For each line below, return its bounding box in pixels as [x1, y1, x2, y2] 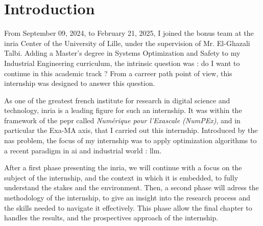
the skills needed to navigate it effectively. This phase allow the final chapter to [4, 202, 252, 213]
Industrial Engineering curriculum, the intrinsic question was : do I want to [4, 57, 240, 68]
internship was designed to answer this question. [4, 78, 155, 88]
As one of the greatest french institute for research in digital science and [4, 95, 230, 105]
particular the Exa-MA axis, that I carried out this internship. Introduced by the [4, 125, 258, 135]
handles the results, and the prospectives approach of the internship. [4, 212, 219, 223]
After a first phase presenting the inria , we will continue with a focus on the [4, 162, 242, 173]
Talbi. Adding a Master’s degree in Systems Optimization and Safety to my [4, 48, 241, 58]
